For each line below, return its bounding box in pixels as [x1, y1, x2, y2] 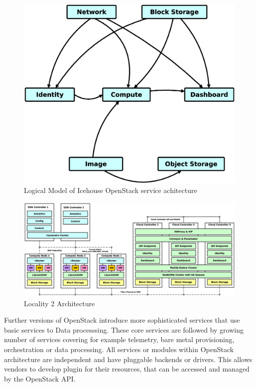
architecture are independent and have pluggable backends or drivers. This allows [4, 354, 253, 364]
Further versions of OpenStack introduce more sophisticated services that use [4, 315, 240, 325]
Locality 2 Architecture [24, 298, 95, 308]
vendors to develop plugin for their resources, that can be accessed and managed [4, 364, 250, 374]
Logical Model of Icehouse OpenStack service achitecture [24, 185, 197, 195]
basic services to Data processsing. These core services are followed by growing [4, 324, 244, 335]
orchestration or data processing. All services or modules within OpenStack [4, 344, 234, 354]
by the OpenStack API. [4, 373, 76, 384]
